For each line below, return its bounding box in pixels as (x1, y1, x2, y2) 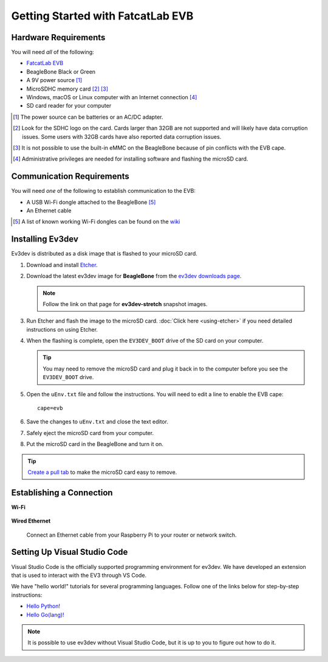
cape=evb (37, 405, 63, 412)
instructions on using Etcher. (26, 326, 98, 333)
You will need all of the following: (11, 49, 94, 56)
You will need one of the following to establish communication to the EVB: (11, 187, 196, 195)
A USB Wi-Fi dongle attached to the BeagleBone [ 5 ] (26, 198, 156, 206)
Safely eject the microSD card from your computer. (26, 429, 154, 436)
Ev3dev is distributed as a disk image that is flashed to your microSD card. (11, 250, 197, 257)
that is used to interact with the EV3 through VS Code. (11, 571, 147, 579)
